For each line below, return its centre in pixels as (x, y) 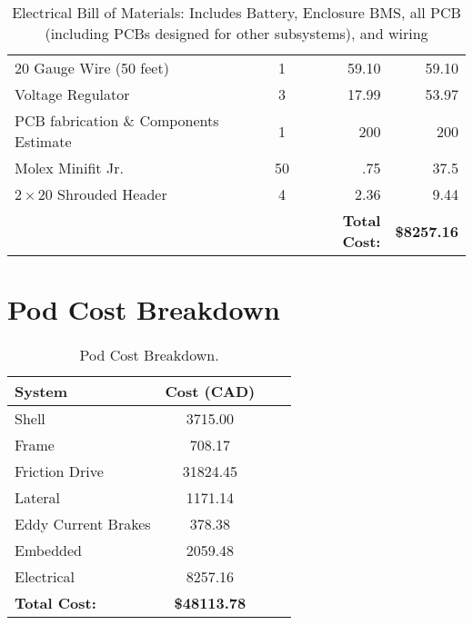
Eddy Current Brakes (83, 524)
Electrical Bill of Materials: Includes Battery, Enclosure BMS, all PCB (236, 12)
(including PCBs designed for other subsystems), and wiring (236, 33)
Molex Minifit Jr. (69, 168)
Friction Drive (59, 471)
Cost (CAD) (210, 392)
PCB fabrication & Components (117, 120)
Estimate (43, 141)
